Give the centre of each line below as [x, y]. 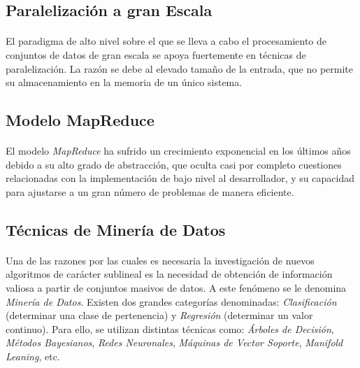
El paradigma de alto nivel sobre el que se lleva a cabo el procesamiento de [166, 41]
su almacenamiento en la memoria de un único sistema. [124, 82]
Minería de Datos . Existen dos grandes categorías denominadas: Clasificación [171, 301]
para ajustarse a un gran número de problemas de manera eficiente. [150, 191]
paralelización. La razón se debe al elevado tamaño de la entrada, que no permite [180, 68]
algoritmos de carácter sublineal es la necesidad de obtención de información [169, 274]
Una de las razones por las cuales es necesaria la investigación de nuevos [160, 260]
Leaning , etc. [33, 356]
